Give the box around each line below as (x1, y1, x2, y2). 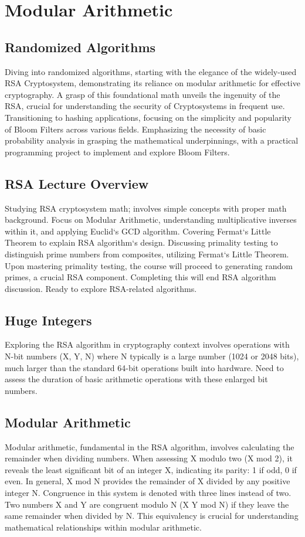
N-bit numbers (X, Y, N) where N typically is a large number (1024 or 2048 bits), (5, 350, 299, 362)
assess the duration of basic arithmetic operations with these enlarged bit (5, 373, 268, 385)
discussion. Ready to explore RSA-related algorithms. (5, 282, 197, 294)
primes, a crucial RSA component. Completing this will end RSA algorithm (5, 271, 276, 283)
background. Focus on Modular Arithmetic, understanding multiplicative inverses (5, 213, 297, 226)
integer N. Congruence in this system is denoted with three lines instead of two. (5, 487, 292, 499)
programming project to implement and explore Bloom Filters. (5, 145, 230, 158)
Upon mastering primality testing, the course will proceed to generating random (5, 259, 293, 271)
